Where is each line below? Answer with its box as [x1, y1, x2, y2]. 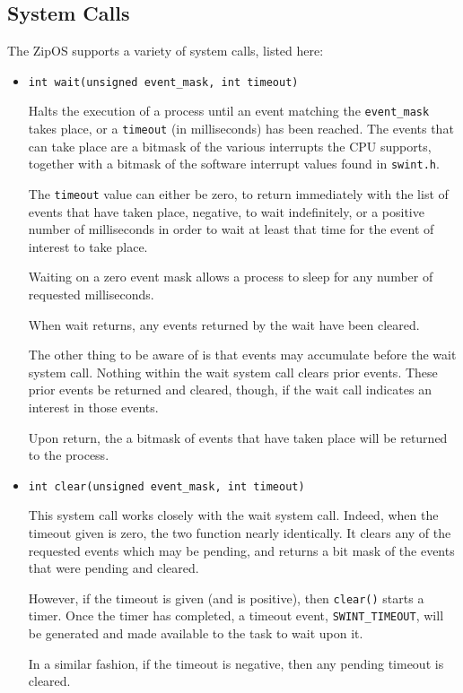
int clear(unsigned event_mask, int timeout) [28, 480, 305, 493]
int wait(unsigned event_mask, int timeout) [28, 75, 299, 89]
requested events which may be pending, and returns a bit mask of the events [28, 541, 455, 559]
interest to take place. [28, 237, 148, 256]
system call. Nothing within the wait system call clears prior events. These [28, 362, 438, 381]
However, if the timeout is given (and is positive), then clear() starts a [28, 588, 424, 607]
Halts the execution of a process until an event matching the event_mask [28, 101, 430, 120]
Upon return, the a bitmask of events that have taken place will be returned [28, 428, 448, 446]
